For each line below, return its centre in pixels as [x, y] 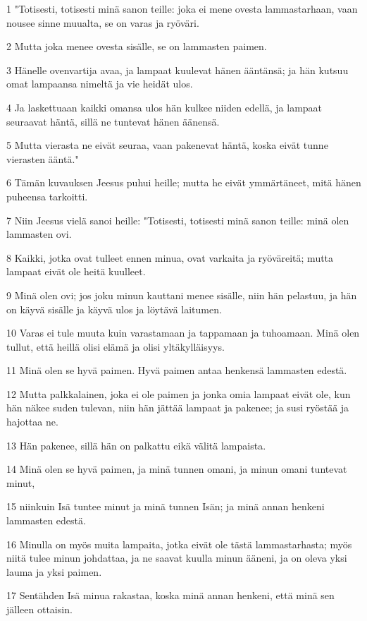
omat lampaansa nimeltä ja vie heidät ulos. [100, 84]
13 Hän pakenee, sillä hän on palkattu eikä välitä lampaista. [136, 445]
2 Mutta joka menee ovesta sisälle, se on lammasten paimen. [137, 46]
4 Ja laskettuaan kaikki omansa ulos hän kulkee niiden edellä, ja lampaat [164, 107]
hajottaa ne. [32, 422]
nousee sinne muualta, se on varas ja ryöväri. [103, 22]
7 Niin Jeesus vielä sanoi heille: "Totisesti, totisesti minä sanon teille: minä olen [178, 220]
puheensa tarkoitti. [47, 196]
